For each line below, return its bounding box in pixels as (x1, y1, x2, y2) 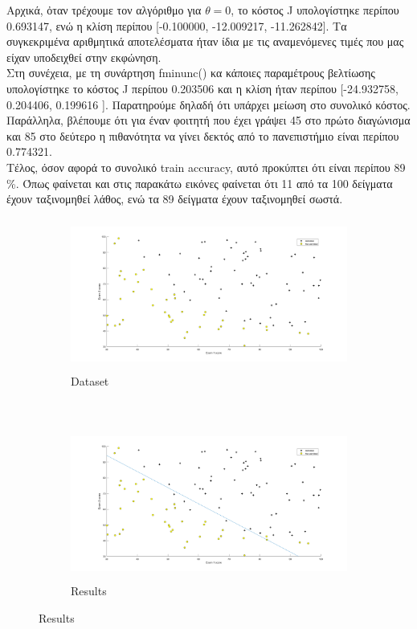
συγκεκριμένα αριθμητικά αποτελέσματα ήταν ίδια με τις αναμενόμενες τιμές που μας (6, 33, 404, 50)
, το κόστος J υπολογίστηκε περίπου (231, 2, 399, 18)
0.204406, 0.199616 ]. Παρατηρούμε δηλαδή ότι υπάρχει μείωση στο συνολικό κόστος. (6, 96, 411, 112)
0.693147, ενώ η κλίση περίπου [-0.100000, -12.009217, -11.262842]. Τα (6, 17, 347, 34)
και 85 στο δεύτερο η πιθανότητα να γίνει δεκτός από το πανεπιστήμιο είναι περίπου (6, 127, 399, 144)
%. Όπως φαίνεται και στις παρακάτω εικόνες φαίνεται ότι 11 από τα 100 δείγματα (6, 174, 393, 191)
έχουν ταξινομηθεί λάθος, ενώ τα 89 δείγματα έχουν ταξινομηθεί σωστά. (6, 190, 343, 207)
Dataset (71, 373, 109, 390)
